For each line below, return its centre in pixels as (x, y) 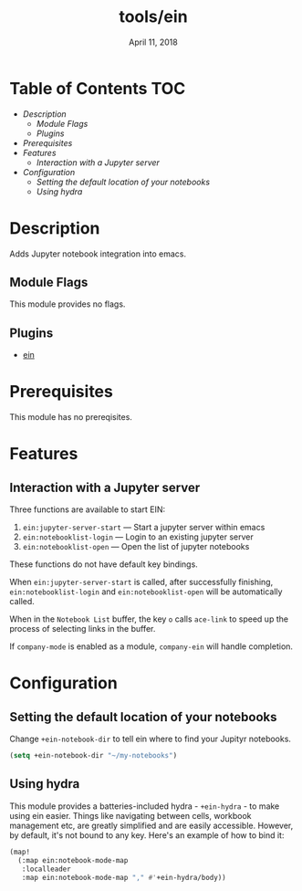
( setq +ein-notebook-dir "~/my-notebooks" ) (94, 756)
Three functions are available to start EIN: (88, 509)
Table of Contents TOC (98, 88)
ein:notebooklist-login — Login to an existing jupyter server (138, 537)
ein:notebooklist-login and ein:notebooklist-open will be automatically (146, 592)
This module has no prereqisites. (71, 417)
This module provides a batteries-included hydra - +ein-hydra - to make (145, 806)
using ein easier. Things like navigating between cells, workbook (130, 815)
